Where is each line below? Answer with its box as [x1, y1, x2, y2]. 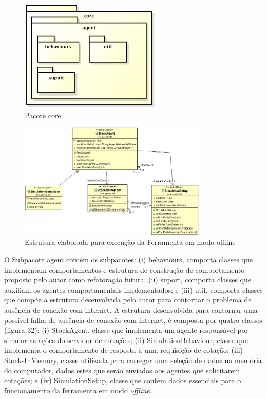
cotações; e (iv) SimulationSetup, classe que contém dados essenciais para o [4, 375, 241, 386]
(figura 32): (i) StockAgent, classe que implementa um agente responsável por [4, 325, 249, 335]
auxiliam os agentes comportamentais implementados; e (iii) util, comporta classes [4, 284, 263, 295]
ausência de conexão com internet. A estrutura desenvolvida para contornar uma [4, 304, 258, 315]
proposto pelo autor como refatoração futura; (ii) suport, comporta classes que [4, 274, 251, 285]
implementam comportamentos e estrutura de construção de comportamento [4, 264, 245, 275]
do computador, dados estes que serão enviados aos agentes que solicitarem [4, 365, 240, 375]
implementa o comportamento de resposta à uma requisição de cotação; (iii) [4, 345, 243, 355]
